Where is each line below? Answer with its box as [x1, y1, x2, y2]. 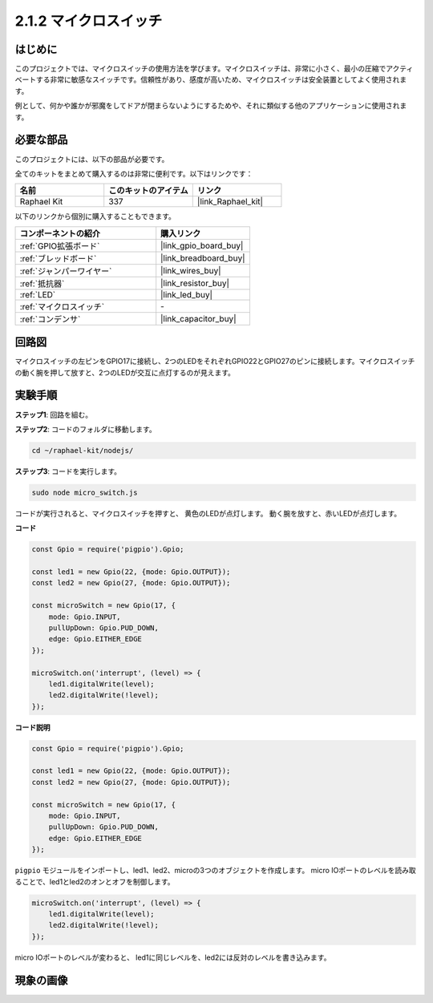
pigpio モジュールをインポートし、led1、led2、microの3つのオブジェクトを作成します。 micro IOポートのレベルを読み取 [14, 866, 416, 876]
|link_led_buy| [160, 289, 212, 300]
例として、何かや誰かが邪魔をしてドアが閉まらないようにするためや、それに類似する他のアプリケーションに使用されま [14, 101, 407, 111]
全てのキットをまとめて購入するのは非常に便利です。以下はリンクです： [14, 168, 253, 178]
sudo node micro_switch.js [31, 487, 138, 497]
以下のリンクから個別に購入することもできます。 [14, 212, 176, 221]
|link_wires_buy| [160, 265, 221, 276]
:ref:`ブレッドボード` [19, 253, 97, 264]
